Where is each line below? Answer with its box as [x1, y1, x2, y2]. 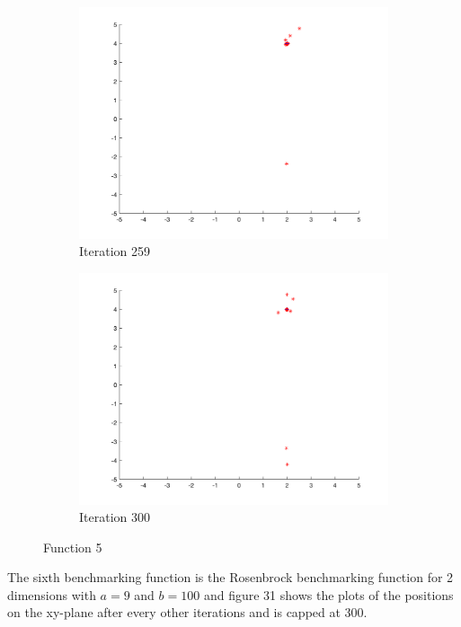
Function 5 [43, 537, 102, 556]
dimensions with [7, 585, 96, 604]
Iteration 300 [79, 508, 150, 526]
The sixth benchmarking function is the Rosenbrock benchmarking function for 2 [7, 568, 454, 587]
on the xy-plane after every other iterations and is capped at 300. [7, 603, 368, 622]
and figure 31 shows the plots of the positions [203, 585, 454, 604]
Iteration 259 [79, 242, 150, 261]
